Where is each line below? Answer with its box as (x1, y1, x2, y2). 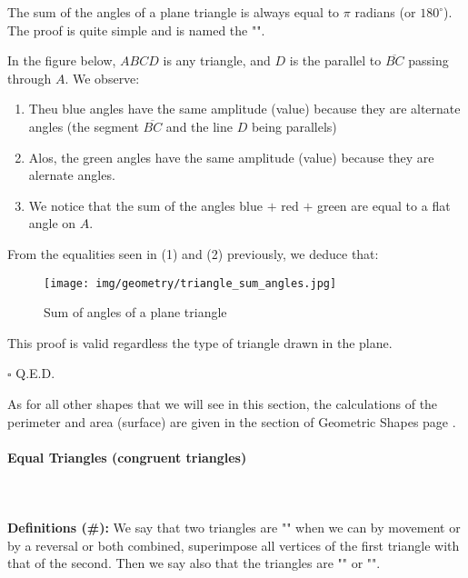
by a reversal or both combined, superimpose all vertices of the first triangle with (7, 535, 460, 554)
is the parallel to (289, 51, 382, 70)
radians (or (354, 3, 416, 21)
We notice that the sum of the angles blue (28, 195, 263, 214)
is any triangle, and (163, 51, 271, 70)
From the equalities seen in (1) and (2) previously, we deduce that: (7, 244, 379, 263)
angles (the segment (28, 116, 139, 135)
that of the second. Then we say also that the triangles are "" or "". (7, 553, 381, 573)
